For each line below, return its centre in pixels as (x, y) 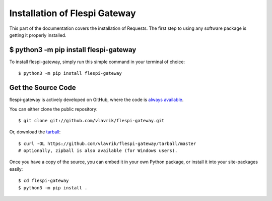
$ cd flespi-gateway (44, 181)
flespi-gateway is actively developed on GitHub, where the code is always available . (96, 100)
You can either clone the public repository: (53, 109)
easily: (16, 169)
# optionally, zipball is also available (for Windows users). (98, 151)
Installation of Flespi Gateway (73, 13)
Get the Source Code (43, 88)
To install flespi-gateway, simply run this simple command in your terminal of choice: (97, 62)
